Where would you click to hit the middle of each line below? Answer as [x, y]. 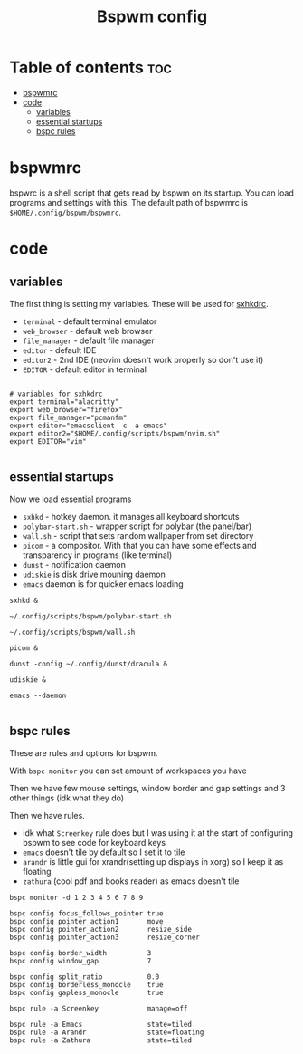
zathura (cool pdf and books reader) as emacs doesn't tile [131, 881]
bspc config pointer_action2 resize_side [101, 929]
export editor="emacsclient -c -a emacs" [89, 426]
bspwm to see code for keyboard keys [94, 842]
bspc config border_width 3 [80, 953]
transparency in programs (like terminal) [97, 555]
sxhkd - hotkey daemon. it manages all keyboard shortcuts [131, 516]
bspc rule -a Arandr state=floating [107, 1032]
